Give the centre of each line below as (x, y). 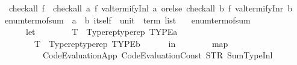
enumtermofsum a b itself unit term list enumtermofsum (127, 20)
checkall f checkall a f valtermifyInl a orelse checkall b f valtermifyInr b (151, 8)
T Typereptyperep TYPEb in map (131, 43)
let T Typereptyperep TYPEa (102, 32)
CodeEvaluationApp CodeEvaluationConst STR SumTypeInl (158, 55)
